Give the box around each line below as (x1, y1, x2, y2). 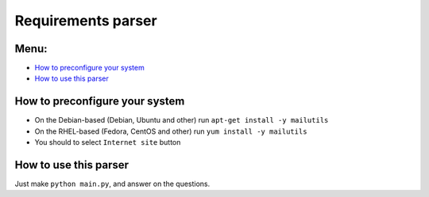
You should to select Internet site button (34, 138, 181, 147)
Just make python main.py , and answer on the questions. (14, 179, 211, 189)
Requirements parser (14, 12, 158, 29)
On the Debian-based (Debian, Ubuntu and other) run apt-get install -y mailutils (34, 116, 329, 125)
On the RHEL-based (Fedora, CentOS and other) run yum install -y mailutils (34, 127, 307, 136)
